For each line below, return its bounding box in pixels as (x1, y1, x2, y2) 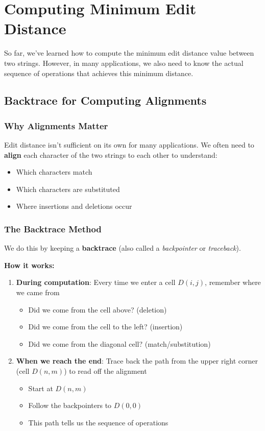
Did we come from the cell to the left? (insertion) (28, 321, 183, 332)
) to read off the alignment (64, 366, 147, 376)
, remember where (205, 277, 261, 288)
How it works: (4, 259, 55, 270)
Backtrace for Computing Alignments (4, 92, 207, 108)
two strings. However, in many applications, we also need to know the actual (4, 57, 244, 68)
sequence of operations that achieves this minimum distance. (4, 67, 194, 78)
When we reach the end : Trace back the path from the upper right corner (16, 355, 258, 366)
